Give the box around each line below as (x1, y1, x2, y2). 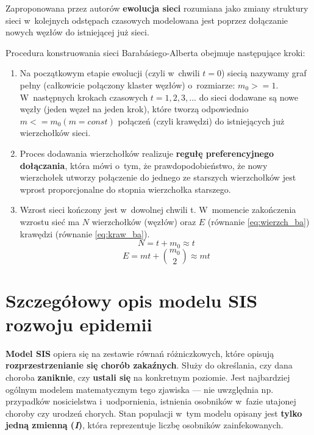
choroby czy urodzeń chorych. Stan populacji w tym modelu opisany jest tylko (5, 406, 302, 419)
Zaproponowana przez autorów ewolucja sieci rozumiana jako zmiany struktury (5, 2, 309, 14)
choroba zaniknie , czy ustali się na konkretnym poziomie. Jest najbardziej (5, 371, 290, 384)
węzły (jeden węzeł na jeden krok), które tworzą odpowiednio (20, 102, 249, 115)
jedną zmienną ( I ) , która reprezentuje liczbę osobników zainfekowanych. (5, 419, 284, 431)
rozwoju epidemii (5, 311, 152, 336)
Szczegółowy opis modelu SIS (5, 287, 258, 312)
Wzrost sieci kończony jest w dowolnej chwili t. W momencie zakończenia (20, 203, 296, 216)
